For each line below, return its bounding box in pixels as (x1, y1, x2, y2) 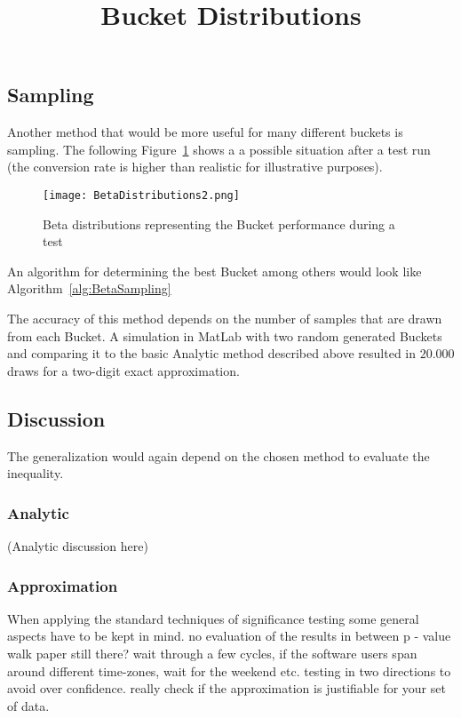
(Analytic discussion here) (7, 536, 148, 554)
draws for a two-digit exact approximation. (7, 361, 240, 379)
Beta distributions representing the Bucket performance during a (43, 214, 395, 233)
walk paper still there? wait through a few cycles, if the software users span (7, 643, 417, 662)
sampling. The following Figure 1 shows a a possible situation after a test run (7, 140, 431, 158)
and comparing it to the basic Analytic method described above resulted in (7, 344, 417, 363)
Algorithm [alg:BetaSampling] (7, 279, 171, 298)
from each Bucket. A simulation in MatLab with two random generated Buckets (7, 326, 442, 345)
